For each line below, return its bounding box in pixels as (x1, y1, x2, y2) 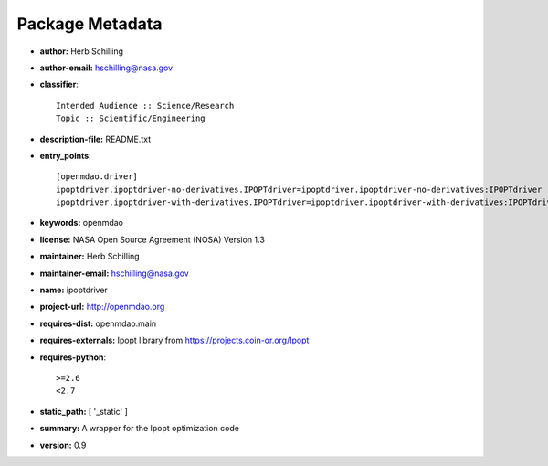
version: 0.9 (39, 440, 87, 450)
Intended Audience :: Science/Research (56, 101, 235, 111)
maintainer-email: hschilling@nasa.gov (39, 268, 189, 279)
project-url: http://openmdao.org (39, 302, 165, 312)
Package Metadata (16, 14, 163, 34)
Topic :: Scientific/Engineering (56, 113, 205, 123)
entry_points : (39, 150, 91, 161)
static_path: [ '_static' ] (39, 406, 128, 417)
